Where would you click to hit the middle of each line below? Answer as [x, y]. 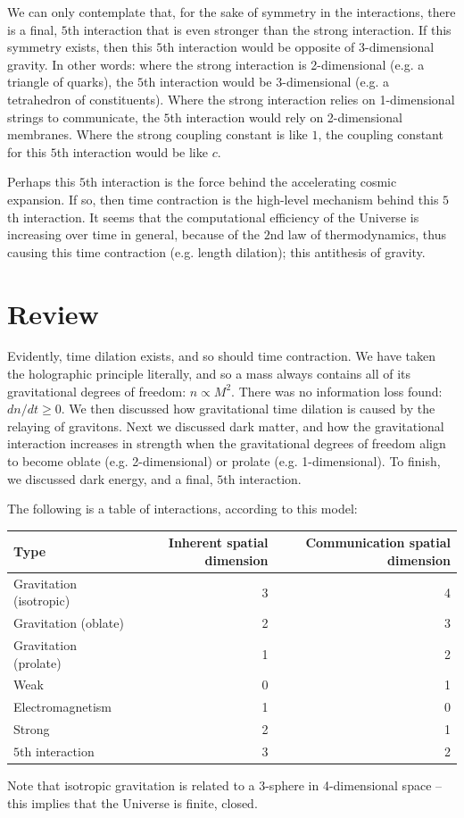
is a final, [33, 29]
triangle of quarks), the [70, 82]
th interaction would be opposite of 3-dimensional [298, 47]
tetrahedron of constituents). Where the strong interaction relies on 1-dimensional [231, 99]
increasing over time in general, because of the [133, 234]
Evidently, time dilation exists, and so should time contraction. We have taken [222, 356]
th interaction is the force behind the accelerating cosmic [241, 182]
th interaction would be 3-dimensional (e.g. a [267, 82]
